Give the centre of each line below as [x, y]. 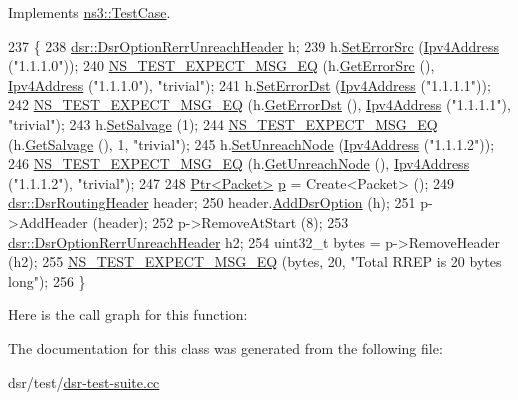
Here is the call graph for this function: [128, 314]
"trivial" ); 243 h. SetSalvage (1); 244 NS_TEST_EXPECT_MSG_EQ [223, 123]
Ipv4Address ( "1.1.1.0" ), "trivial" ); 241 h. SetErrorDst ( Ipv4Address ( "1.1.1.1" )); [249, 84]
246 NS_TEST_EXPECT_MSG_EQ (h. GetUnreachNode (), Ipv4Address [239, 163]
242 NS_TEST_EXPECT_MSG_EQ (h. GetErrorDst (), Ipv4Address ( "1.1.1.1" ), [259, 104]
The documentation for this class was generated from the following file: [225, 347]
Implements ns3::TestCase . [89, 12]
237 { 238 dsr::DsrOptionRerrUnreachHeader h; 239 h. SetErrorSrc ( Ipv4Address [254, 45]
